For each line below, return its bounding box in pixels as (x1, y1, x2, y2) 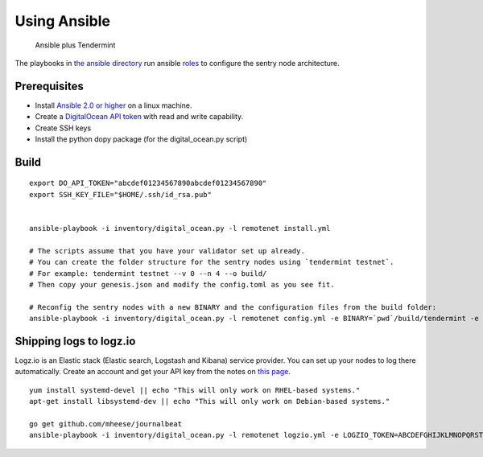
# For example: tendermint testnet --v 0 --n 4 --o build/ (29, 269, 267, 278)
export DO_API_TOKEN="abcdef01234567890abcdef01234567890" (29, 179, 267, 188)
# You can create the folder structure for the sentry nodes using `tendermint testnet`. (29, 257, 394, 267)
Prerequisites (14, 79, 84, 93)
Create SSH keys (35, 123, 92, 133)
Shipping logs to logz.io (14, 334, 136, 348)
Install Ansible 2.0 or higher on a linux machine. (35, 101, 192, 110)
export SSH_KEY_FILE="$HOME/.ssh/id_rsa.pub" (29, 190, 213, 199)
